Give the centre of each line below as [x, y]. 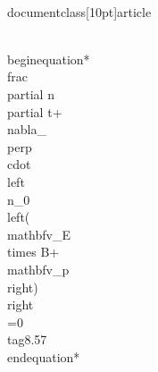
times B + [33, 252]
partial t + [35, 111]
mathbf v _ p [38, 269]
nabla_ [27, 129]
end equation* [44, 356]
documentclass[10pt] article [79, 11]
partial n [31, 93]
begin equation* [49, 59]
